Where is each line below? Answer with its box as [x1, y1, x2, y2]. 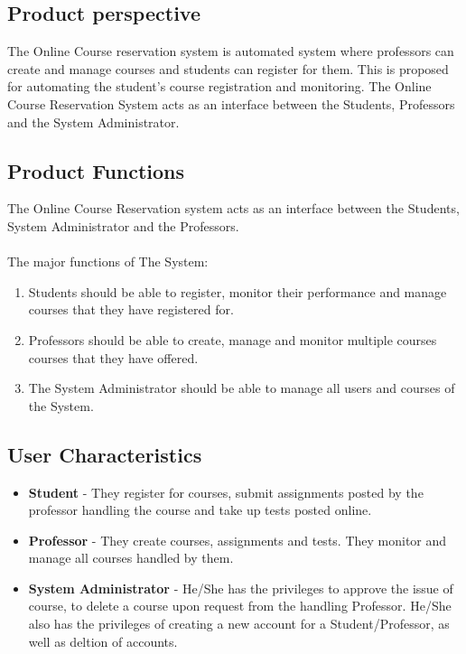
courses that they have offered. [28, 348, 199, 367]
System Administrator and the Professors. [7, 216, 239, 235]
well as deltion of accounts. [28, 631, 178, 650]
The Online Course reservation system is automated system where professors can [7, 42, 454, 61]
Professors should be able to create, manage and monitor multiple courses [28, 330, 437, 349]
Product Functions [7, 156, 185, 184]
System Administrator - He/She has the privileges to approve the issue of [28, 578, 453, 597]
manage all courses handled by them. [28, 548, 234, 567]
